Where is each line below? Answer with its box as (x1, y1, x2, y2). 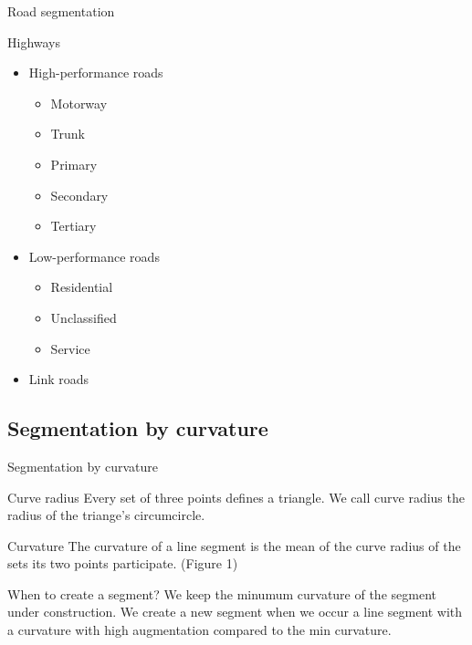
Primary (50, 154, 98, 173)
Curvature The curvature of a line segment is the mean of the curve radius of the (7, 536, 461, 555)
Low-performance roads (28, 246, 160, 265)
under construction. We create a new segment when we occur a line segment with (7, 602, 463, 621)
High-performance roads (28, 63, 163, 82)
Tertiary (50, 216, 97, 235)
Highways (7, 32, 61, 51)
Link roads (28, 369, 89, 389)
